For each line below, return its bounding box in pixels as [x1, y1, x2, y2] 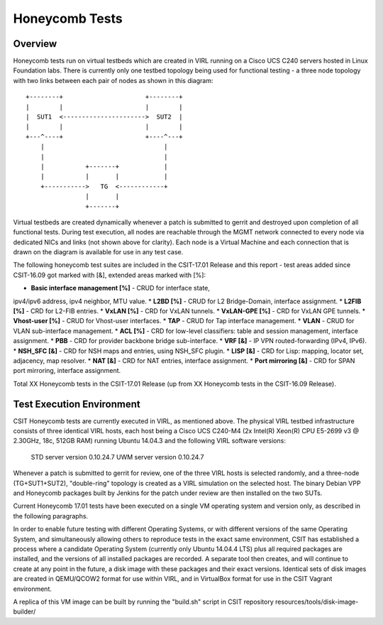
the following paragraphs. [13, 511, 89, 520]
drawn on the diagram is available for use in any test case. [13, 248, 184, 256]
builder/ [13, 607, 36, 616]
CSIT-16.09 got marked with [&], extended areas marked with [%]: [13, 271, 206, 279]
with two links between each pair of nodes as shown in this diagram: [13, 76, 213, 85]
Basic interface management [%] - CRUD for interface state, [30, 284, 211, 293]
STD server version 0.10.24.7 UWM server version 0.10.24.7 [30, 452, 204, 461]
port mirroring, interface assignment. [13, 366, 121, 375]
